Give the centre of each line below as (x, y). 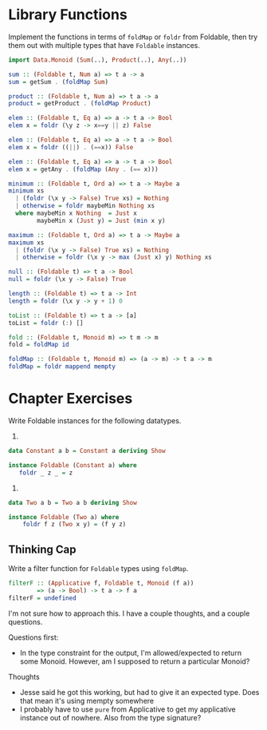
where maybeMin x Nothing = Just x (76, 213)
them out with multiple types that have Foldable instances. (104, 45)
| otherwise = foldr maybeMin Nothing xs (85, 206)
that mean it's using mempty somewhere (86, 700)
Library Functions (68, 15)
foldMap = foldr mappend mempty (62, 367)
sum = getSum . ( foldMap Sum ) (59, 81)
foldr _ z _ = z (46, 473)
